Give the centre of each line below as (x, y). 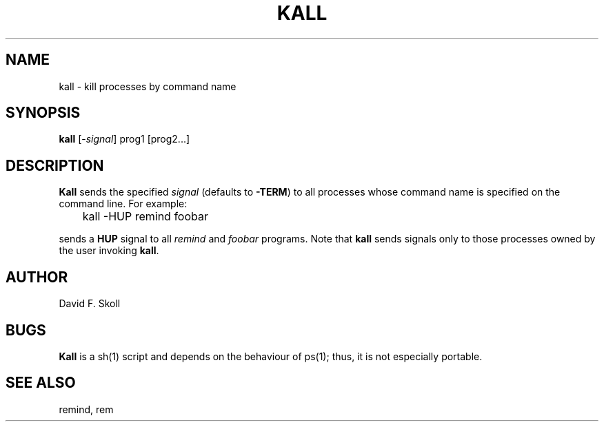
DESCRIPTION (55, 165)
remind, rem (86, 409)
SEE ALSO (41, 383)
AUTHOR (37, 277)
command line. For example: (123, 204)
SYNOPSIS (43, 113)
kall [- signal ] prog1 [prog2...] (124, 139)
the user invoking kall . (109, 251)
